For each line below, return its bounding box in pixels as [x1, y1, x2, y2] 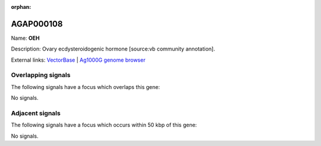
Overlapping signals [11, 71, 71, 80]
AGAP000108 [11, 18, 63, 29]
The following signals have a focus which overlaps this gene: [11, 83, 160, 90]
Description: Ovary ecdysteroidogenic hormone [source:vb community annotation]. [11, 45, 215, 53]
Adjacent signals [11, 109, 61, 117]
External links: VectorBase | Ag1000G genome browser [11, 56, 146, 64]
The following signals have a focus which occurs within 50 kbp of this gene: [11, 122, 197, 129]
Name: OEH [11, 34, 40, 42]
